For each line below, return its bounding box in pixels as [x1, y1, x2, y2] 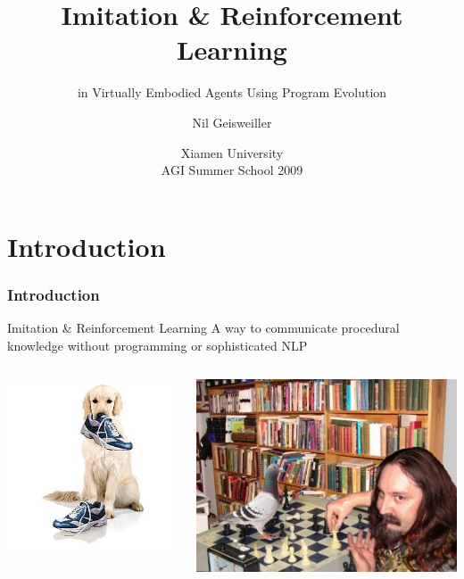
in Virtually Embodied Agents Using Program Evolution [77, 83, 387, 102]
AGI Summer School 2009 [161, 161, 303, 179]
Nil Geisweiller [192, 112, 272, 131]
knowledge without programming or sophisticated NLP [7, 335, 308, 354]
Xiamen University [180, 143, 284, 161]
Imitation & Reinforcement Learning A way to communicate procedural [7, 318, 400, 337]
